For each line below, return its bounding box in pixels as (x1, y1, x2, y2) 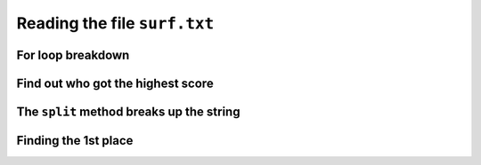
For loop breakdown (16, 47, 130, 62)
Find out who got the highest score (16, 75, 214, 90)
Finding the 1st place (16, 133, 134, 148)
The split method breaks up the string (16, 105, 240, 119)
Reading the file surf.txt (16, 13, 215, 33)
